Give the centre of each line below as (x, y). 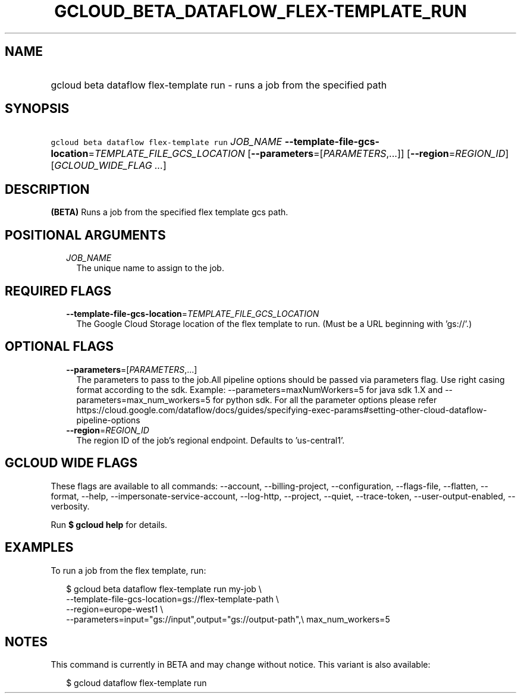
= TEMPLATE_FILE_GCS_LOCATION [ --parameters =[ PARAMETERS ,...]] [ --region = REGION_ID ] (299, 154)
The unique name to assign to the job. (150, 268)
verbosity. (70, 506)
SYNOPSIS (37, 109)
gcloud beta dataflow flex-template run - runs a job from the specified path (219, 85)
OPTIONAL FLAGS (59, 347)
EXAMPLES (39, 548)
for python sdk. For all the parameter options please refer (325, 400)
